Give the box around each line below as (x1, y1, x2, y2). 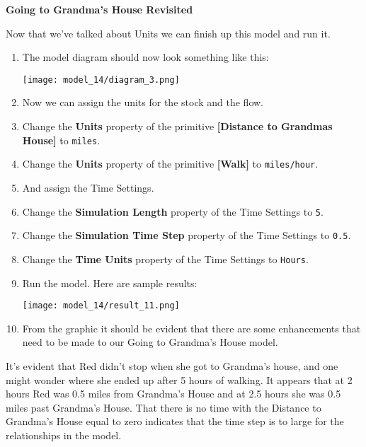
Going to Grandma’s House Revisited (6, 2, 193, 16)
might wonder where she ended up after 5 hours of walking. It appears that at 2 (6, 372, 353, 387)
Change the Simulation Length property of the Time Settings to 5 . (22, 204, 324, 219)
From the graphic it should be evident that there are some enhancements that (22, 320, 361, 335)
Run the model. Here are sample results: (22, 275, 198, 290)
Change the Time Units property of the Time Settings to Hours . (22, 251, 309, 266)
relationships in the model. (6, 427, 122, 442)
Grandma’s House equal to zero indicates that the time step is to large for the (6, 414, 344, 429)
